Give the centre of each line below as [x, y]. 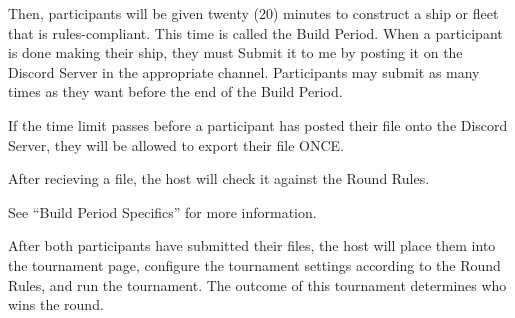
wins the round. [56, 304]
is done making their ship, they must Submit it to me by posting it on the [235, 52]
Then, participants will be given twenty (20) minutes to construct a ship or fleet [253, 13]
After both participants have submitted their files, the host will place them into [252, 245]
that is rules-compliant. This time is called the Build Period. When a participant [255, 32]
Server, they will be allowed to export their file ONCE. [176, 144]
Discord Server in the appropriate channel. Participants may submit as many [244, 71]
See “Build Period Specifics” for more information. [162, 211]
